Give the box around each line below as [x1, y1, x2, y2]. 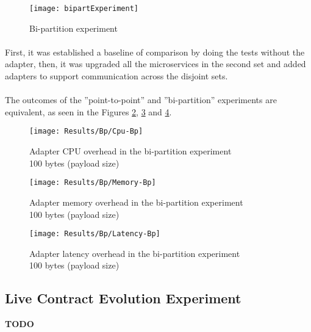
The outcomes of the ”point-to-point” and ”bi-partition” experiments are [5, 93, 277, 106]
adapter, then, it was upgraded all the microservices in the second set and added [5, 57, 306, 70]
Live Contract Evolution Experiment [5, 289, 241, 308]
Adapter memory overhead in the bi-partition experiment [29, 195, 243, 208]
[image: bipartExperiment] [29, 4, 138, 13]
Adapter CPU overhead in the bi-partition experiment [29, 145, 232, 157]
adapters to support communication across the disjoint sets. [5, 70, 228, 82]
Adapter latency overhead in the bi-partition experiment [29, 247, 240, 259]
